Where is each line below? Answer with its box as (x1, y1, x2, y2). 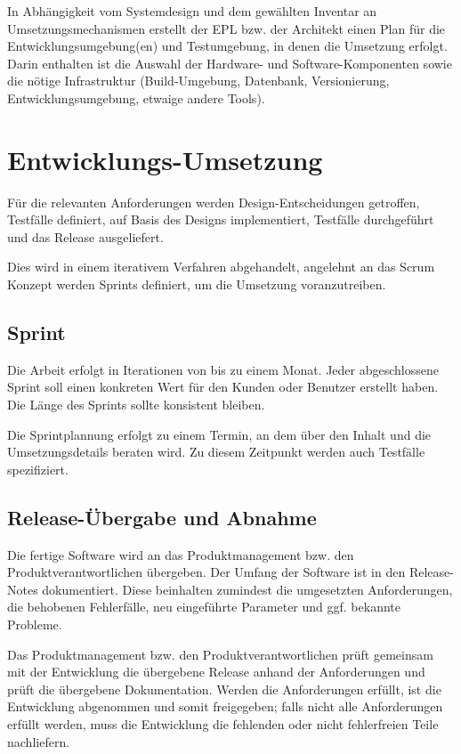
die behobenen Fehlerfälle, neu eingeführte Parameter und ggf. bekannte (7, 597, 400, 616)
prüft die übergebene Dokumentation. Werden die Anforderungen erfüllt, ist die (7, 679, 441, 698)
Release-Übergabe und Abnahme (7, 503, 317, 531)
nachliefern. (7, 732, 70, 750)
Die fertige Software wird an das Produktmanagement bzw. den (7, 545, 354, 563)
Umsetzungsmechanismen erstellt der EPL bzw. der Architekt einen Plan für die (7, 19, 446, 37)
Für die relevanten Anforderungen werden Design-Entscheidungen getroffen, (7, 192, 420, 211)
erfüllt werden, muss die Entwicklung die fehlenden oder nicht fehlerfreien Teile (7, 714, 439, 733)
